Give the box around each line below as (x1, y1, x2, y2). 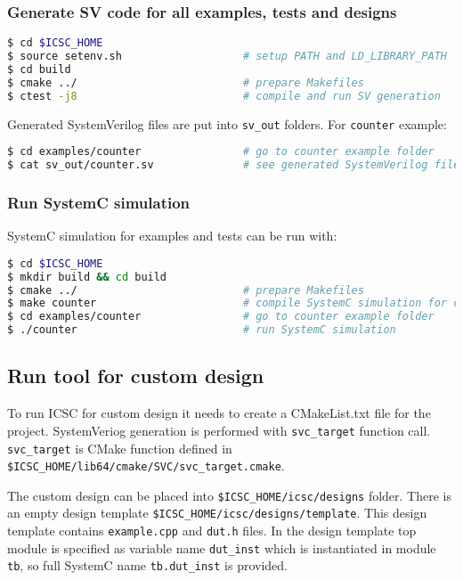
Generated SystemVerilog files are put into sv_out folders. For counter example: (7, 114, 447, 133)
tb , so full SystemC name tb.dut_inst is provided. (7, 556, 288, 575)
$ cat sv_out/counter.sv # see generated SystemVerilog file (7, 159, 460, 172)
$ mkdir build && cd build (7, 270, 167, 283)
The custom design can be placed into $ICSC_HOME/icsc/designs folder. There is (7, 486, 451, 504)
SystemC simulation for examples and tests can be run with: (7, 226, 337, 245)
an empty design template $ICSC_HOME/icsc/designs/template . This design (7, 503, 427, 522)
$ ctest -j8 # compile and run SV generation (7, 89, 441, 102)
